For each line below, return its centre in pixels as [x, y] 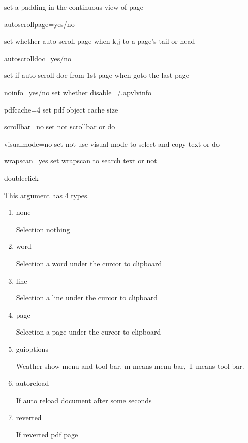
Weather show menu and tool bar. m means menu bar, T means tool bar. [130, 366]
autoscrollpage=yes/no [39, 24]
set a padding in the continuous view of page [74, 7]
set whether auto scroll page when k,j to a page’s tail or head [100, 41]
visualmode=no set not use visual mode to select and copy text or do [112, 143]
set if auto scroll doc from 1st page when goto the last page [97, 75]
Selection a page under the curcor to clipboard [88, 332]
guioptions [32, 349]
